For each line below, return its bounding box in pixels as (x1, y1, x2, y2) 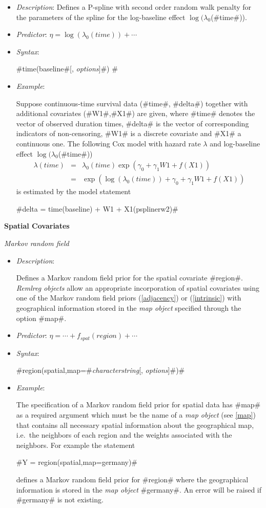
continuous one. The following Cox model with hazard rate (16, 138, 201, 148)
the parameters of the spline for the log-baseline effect (16, 11, 186, 22)
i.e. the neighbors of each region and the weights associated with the (16, 429, 232, 440)
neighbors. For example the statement (16, 439, 135, 450)
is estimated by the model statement (16, 186, 131, 197)
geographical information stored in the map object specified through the (16, 302, 241, 313)
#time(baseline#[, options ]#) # (16, 63, 118, 74)
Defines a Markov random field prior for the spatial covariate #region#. (16, 272, 243, 283)
